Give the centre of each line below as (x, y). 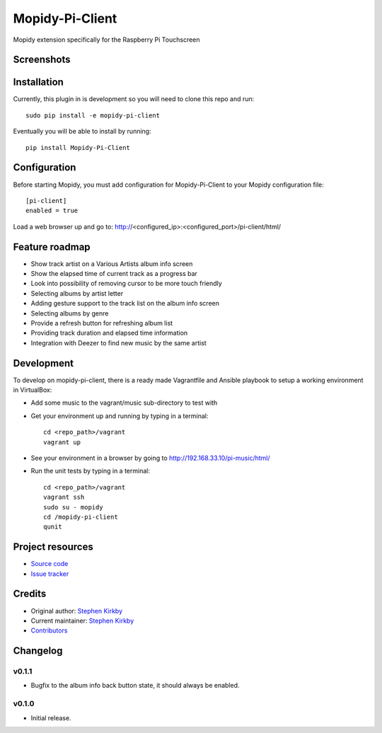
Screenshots (42, 60)
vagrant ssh (64, 497)
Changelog (38, 651)
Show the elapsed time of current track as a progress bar (114, 274)
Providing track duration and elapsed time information (109, 333)
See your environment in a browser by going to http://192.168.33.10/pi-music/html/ (150, 458)
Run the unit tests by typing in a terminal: (90, 471)
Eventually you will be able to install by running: (82, 132)
